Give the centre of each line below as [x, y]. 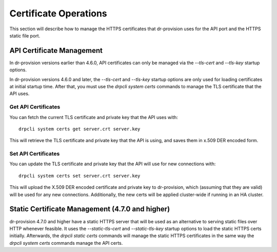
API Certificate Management [56, 51]
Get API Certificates [35, 107]
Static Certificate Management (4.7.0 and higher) [90, 209]
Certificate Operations [58, 13]
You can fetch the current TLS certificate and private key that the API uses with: [94, 117]
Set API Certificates [35, 154]
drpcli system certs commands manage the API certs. [66, 243]
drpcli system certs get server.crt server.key [80, 129]
